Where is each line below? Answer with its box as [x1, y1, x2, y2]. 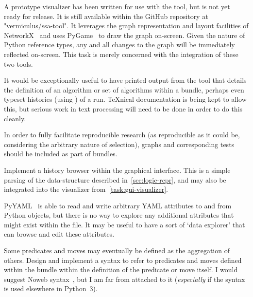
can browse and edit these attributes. [4, 229, 115, 239]
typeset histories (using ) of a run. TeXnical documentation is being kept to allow [4, 94, 247, 104]
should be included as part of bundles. [4, 148, 118, 159]
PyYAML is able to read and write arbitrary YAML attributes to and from [4, 200, 232, 210]
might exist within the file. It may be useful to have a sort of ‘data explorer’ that [4, 219, 245, 229]
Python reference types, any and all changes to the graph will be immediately [4, 39, 235, 50]
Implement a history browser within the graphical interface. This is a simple [4, 165, 231, 175]
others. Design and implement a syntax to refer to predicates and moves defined [4, 255, 242, 265]
